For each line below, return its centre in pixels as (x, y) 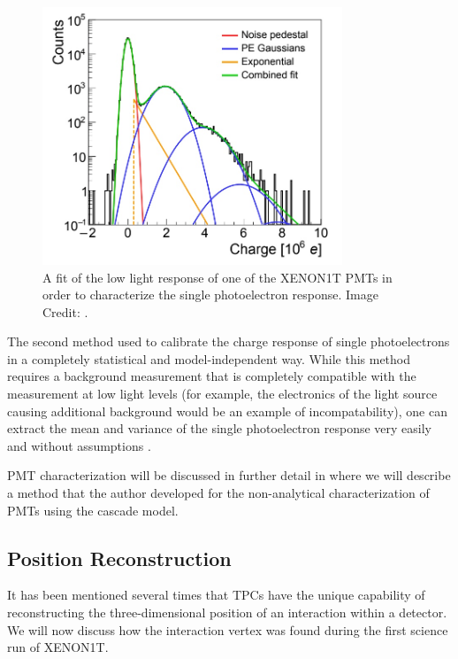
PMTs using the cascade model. (93, 510)
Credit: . (65, 311)
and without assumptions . (79, 445)
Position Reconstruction (119, 558)
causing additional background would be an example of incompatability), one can (227, 411)
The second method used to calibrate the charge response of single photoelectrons (229, 341)
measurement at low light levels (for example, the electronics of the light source (222, 394)
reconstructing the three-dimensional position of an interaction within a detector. (227, 612)
